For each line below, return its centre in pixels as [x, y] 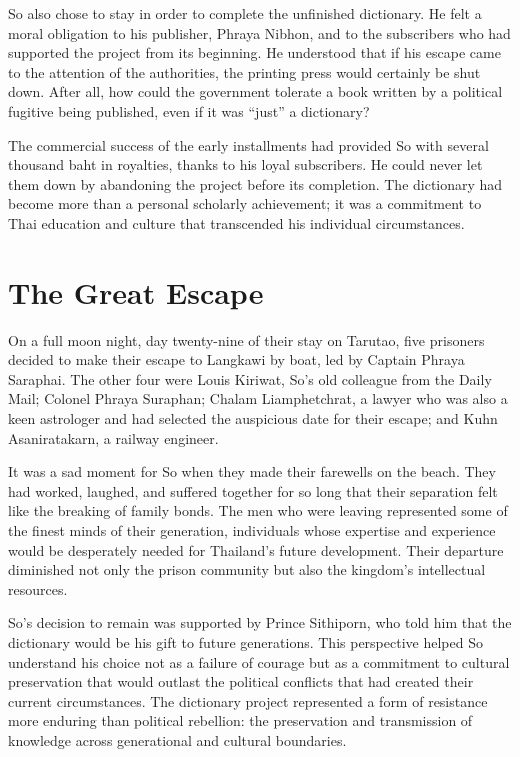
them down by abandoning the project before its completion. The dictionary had [255, 183]
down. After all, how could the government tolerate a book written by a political [255, 91]
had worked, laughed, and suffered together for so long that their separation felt [253, 490]
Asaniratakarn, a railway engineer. [113, 437]
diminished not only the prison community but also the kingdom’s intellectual [247, 569]
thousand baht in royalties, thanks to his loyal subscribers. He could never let [245, 164]
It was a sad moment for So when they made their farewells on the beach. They [252, 471]
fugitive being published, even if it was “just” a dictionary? [189, 110]
